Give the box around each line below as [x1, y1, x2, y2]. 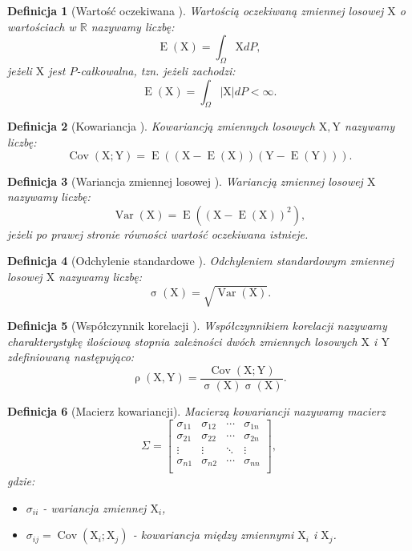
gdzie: [7, 473, 35, 489]
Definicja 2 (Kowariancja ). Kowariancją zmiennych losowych [7, 118, 315, 135]
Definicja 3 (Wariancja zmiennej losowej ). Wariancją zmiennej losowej [7, 172, 363, 189]
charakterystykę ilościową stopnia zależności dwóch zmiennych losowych [7, 332, 357, 349]
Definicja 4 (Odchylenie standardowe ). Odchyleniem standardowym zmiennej [7, 252, 394, 269]
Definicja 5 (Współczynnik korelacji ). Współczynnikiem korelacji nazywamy [7, 317, 387, 334]
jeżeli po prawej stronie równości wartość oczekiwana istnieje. [7, 225, 309, 242]
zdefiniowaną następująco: [7, 348, 135, 365]
